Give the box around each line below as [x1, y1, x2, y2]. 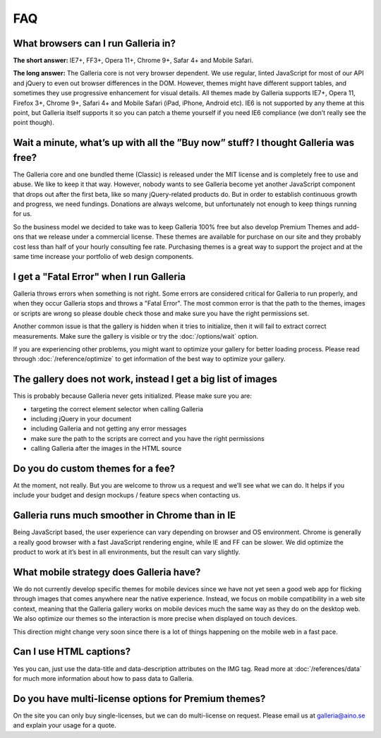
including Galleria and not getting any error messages [30, 424, 187, 433]
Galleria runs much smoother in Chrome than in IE [13, 509, 236, 521]
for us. [13, 210, 32, 218]
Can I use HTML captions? [13, 646, 131, 658]
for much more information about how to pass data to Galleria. [13, 674, 194, 682]
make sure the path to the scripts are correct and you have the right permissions [30, 434, 265, 442]
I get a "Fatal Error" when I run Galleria [13, 270, 186, 282]
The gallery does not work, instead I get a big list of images [13, 373, 278, 385]
